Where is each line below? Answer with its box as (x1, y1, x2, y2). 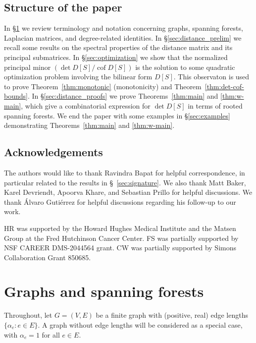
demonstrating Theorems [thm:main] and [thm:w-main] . (4, 120, 175, 130)
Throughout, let (4, 310, 52, 320)
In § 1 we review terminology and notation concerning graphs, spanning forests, (4, 23, 243, 33)
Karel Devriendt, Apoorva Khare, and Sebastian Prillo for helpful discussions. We (4, 187, 253, 197)
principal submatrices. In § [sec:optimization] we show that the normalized (4, 52, 228, 62)
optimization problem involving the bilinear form (4, 71, 153, 82)
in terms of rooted (188, 100, 243, 111)
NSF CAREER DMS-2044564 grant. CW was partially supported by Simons (4, 242, 236, 253)
